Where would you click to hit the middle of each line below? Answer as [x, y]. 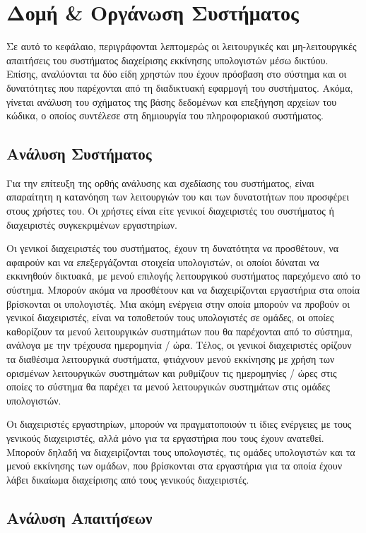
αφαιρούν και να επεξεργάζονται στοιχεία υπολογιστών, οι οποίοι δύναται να [163, 262]
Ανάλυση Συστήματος [79, 154]
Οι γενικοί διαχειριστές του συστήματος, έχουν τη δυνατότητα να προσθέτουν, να [173, 248]
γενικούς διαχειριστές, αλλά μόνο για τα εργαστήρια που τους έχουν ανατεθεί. [165, 437]
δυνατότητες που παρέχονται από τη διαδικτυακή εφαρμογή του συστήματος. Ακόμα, [180, 87]
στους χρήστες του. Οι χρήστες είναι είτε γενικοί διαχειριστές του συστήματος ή [170, 211]
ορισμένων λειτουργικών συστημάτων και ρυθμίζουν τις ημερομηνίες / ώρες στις [172, 372]
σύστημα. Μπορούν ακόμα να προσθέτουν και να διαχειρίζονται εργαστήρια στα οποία [183, 290]
